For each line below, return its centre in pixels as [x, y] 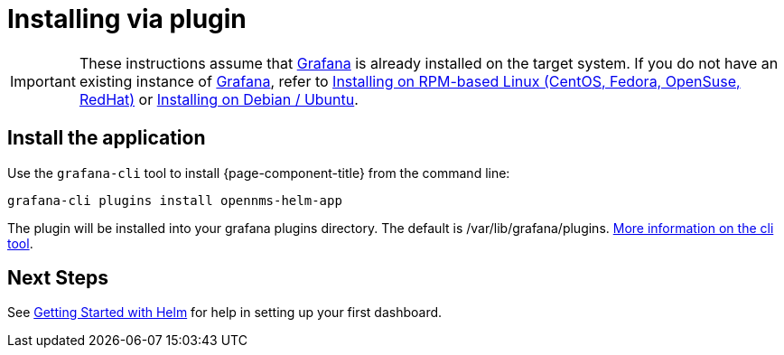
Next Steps [58, 278]
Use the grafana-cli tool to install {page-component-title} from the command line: [259, 173]
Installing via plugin [127, 19]
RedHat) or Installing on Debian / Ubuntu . [219, 99]
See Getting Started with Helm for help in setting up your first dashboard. [225, 313]
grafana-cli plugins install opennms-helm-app [175, 200]
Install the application [107, 138]
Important [43, 81]
